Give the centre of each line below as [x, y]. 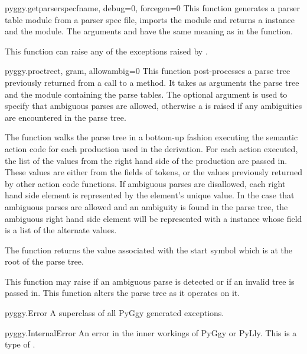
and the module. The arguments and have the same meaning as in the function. [149, 31]
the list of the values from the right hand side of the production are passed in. [146, 160]
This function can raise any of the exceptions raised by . [106, 51]
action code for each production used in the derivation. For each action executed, [151, 148]
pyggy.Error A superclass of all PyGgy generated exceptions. [115, 313]
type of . [20, 344]
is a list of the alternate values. [61, 230]
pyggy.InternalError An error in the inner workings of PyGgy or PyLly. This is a [151, 332]
